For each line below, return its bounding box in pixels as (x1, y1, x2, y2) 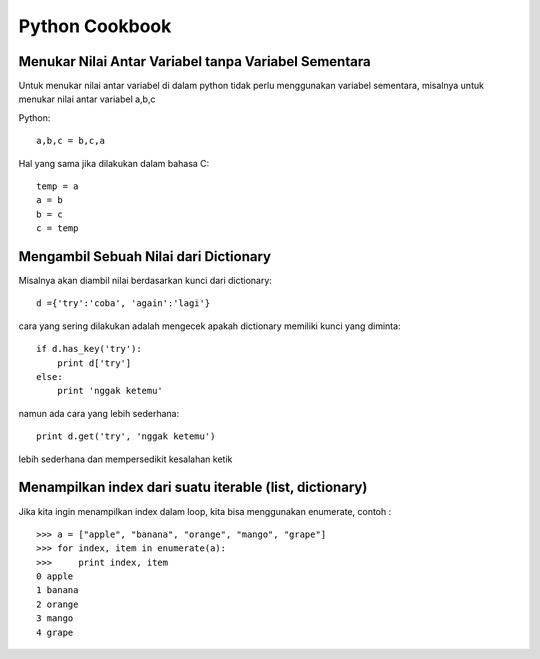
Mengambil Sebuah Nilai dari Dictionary (18, 248, 272, 265)
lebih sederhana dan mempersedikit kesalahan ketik (18, 453, 233, 465)
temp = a (36, 181, 79, 192)
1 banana (36, 585, 79, 596)
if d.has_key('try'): (36, 343, 142, 355)
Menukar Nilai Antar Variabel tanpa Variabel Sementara (18, 53, 371, 70)
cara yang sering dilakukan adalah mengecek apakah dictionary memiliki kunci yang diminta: (18, 320, 401, 332)
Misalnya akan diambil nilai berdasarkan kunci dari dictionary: (18, 275, 272, 287)
